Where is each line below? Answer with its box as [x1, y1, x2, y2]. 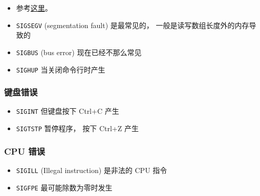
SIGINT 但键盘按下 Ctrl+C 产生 [16, 106, 119, 116]
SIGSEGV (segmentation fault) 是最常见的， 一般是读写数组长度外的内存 [16, 19, 249, 30]
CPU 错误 [4, 144, 45, 157]
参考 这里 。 [16, 3, 52, 13]
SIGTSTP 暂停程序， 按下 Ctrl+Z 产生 [16, 123, 139, 134]
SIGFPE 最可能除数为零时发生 [16, 182, 113, 192]
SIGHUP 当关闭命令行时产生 [16, 64, 105, 75]
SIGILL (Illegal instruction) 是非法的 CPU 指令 [16, 164, 167, 175]
